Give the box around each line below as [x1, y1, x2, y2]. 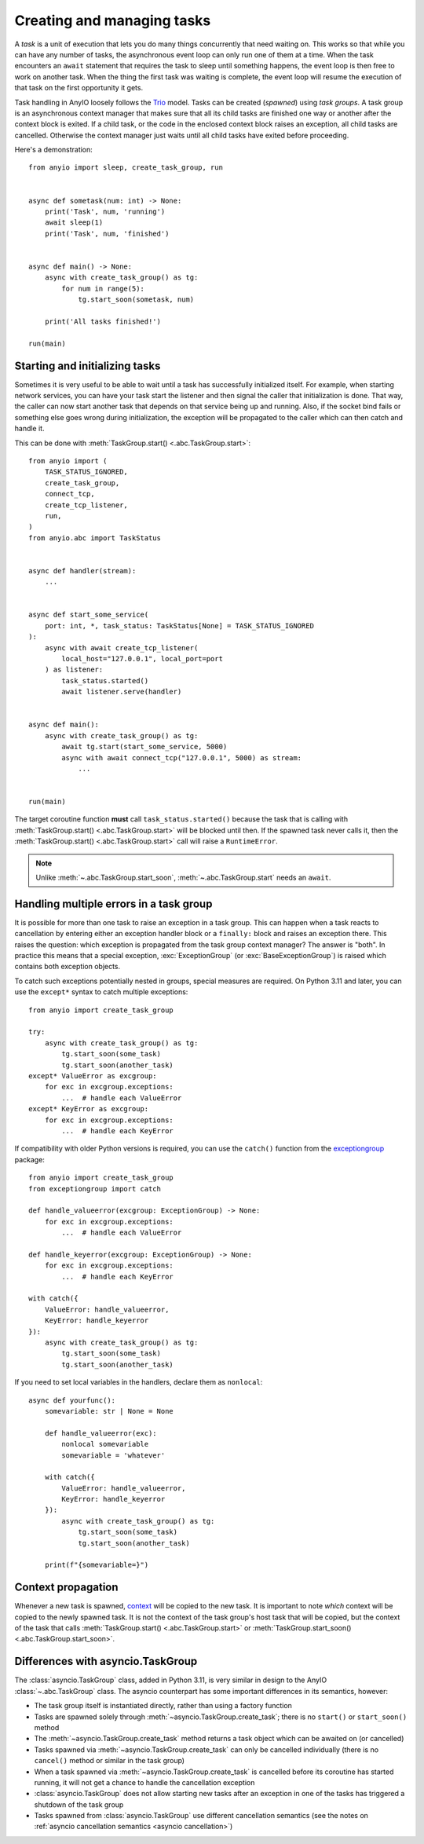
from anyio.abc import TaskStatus [28, 533, 161, 542]
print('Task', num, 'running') [44, 207, 166, 216]
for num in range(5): [61, 284, 145, 293]
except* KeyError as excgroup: [28, 1104, 149, 1114]
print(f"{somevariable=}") [44, 1560, 149, 1570]
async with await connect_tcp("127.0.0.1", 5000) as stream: [61, 753, 302, 762]
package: [14, 1154, 45, 1164]
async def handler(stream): [28, 566, 137, 575]
